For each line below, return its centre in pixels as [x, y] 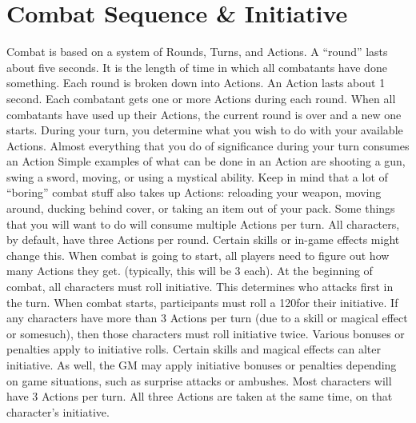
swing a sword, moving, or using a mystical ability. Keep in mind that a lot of [197, 176]
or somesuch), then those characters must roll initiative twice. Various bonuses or [206, 333]
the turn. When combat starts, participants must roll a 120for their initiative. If [202, 302]
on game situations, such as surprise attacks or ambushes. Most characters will [199, 380]
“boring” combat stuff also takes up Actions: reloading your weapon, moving [194, 192]
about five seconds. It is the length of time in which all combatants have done [197, 67]
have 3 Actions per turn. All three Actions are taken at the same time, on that [200, 396]
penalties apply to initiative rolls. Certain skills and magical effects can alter [194, 349]
